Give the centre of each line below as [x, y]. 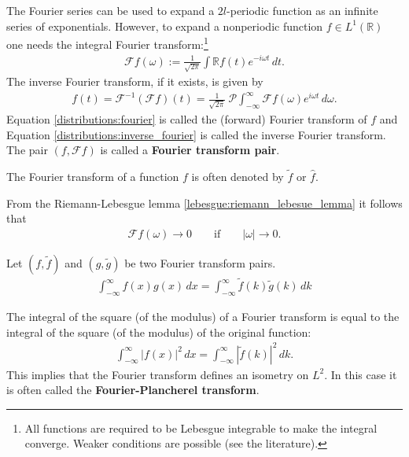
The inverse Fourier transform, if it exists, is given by [135, 81]
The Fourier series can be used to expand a [111, 10]
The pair [27, 150]
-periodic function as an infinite [302, 10]
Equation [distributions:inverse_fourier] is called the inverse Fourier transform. [196, 134]
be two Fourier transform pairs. [200, 262]
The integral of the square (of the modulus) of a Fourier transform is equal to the [203, 316]
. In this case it [361, 374]
